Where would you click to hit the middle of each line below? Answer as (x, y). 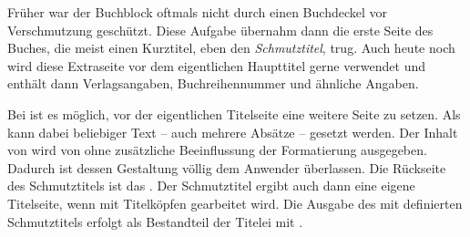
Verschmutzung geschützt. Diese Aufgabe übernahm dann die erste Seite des (220, 30)
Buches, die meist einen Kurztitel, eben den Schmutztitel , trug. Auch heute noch (231, 48)
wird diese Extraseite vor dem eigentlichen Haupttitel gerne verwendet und (217, 65)
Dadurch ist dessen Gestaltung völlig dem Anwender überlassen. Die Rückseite (227, 167)
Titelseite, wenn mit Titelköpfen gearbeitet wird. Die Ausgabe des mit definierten (235, 203)
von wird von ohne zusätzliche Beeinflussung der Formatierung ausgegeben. (217, 150)
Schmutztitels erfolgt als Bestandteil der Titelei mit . (155, 221)
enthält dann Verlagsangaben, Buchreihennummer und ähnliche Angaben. (213, 83)
